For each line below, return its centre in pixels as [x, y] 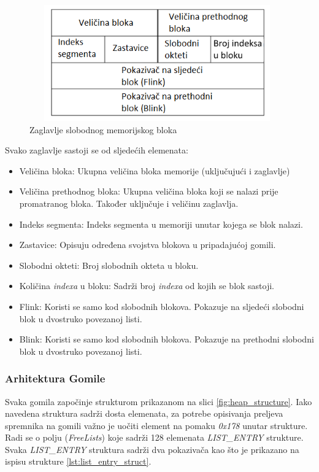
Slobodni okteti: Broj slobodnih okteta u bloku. [109, 265]
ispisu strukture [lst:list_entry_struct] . [78, 461]
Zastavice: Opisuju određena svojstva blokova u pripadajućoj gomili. [148, 245]
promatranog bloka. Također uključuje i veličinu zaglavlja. [129, 203]
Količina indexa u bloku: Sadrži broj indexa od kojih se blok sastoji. [147, 286]
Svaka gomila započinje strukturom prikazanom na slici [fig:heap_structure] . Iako [159, 401]
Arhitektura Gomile [55, 378]
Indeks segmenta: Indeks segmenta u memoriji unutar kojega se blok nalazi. [161, 224]
